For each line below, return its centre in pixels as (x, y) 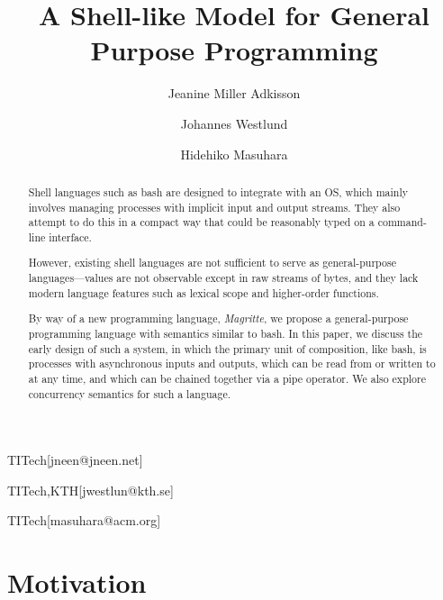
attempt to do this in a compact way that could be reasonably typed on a (201, 222)
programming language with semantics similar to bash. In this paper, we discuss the (226, 333)
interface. (70, 236)
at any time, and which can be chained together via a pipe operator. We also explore (227, 378)
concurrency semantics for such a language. (130, 393)
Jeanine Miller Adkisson (234, 93)
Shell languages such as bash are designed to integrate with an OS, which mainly (218, 191)
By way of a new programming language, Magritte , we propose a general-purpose (218, 318)
